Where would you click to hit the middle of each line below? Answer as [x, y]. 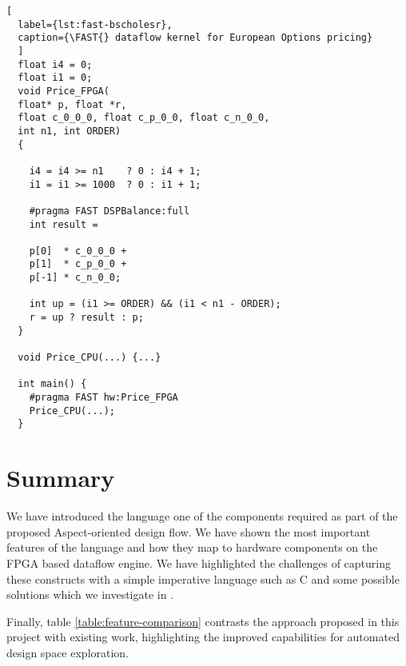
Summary [61, 478]
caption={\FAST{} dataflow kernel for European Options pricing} [195, 38]
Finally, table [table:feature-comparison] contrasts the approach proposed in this [203, 621]
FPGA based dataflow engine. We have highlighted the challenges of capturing [199, 562]
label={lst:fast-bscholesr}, [95, 24]
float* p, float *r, [72, 104]
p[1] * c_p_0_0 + [78, 264]
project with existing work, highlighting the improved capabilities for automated [203, 637]
